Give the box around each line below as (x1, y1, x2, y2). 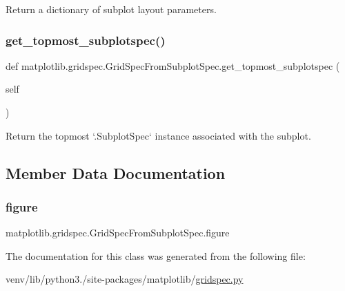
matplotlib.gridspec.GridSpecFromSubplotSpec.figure (6, 225, 230, 240)
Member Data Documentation (6, 162, 226, 183)
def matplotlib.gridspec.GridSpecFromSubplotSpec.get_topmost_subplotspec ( (6, 58, 340, 73)
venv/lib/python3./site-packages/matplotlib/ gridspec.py (6, 272, 244, 286)
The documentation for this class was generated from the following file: (6, 248, 306, 263)
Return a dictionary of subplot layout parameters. (6, 2, 217, 16)
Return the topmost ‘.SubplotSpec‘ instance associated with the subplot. (6, 128, 311, 142)
